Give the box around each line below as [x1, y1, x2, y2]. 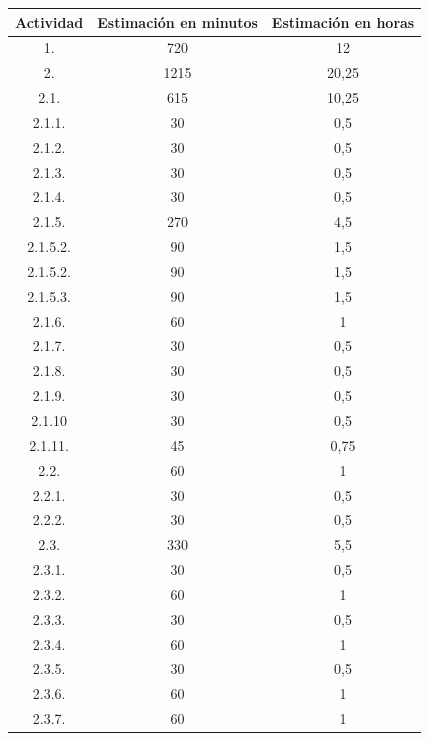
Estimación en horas [271, 11, 415, 32]
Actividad [15, 11, 84, 32]
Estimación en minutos [97, 11, 258, 32]
